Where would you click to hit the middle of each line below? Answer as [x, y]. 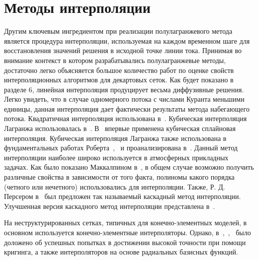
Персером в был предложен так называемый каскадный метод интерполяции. [123, 196]
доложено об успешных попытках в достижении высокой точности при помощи [125, 242]
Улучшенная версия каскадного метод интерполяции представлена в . [110, 206]
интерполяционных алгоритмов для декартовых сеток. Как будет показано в [119, 80]
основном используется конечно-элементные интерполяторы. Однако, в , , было [128, 232]
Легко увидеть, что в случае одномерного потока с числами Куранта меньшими [124, 99]
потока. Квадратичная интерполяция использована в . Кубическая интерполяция [126, 118]
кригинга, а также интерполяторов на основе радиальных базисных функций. [121, 252]
